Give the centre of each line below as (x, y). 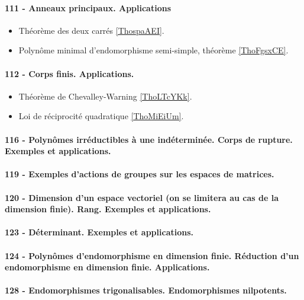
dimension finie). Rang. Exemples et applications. (108, 209)
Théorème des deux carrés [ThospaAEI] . (91, 30)
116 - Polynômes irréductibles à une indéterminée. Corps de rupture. (149, 139)
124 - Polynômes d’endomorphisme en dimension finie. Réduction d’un (152, 255)
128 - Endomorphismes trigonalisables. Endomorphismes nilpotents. (146, 290)
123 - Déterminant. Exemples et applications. (99, 232)
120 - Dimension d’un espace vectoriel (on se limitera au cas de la (142, 197)
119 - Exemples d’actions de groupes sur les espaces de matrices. (140, 174)
